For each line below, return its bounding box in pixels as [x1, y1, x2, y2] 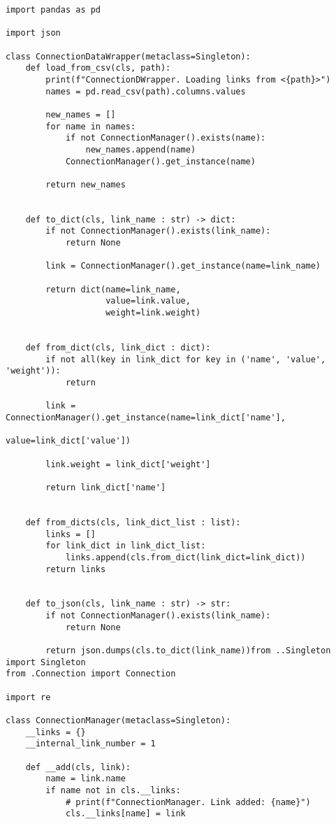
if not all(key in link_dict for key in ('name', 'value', [45, 354, 326, 364]
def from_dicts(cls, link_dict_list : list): [25, 517, 241, 527]
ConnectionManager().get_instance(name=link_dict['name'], [6, 412, 286, 422]
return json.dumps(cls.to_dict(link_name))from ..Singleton [45, 646, 331, 656]
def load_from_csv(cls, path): [25, 63, 171, 73]
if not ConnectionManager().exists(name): [65, 133, 266, 143]
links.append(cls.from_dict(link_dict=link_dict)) [65, 552, 306, 562]
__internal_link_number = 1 [25, 739, 156, 749]
